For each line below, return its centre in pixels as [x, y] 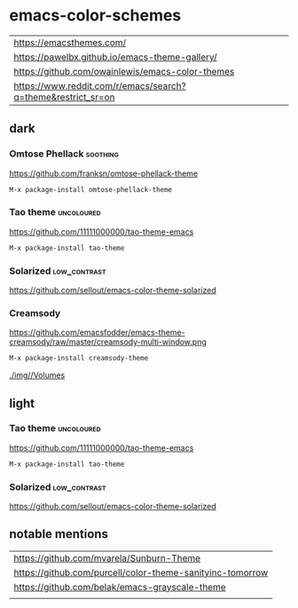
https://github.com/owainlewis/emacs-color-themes [124, 71]
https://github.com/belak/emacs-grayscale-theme [120, 587]
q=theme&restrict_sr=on [64, 97]
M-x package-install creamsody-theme [79, 358]
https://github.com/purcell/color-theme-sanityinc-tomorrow [141, 572]
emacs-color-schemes [95, 16]
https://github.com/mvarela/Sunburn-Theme [107, 558]
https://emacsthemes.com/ [70, 43]
